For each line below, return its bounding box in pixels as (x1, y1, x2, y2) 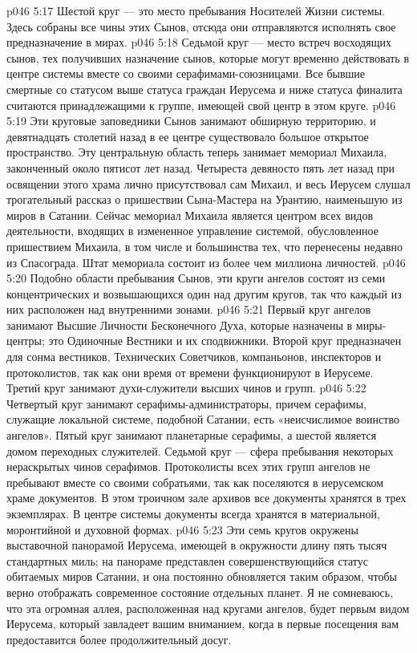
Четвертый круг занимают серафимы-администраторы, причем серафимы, (6, 395, 366, 412)
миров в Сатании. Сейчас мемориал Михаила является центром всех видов (6, 206, 373, 223)
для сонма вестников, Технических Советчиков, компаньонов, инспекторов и (6, 348, 382, 365)
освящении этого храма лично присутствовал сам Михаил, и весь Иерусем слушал (6, 175, 411, 192)
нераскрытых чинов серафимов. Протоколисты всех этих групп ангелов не (6, 458, 370, 475)
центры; (6, 332, 45, 349)
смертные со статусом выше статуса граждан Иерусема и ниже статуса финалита (6, 80, 403, 97)
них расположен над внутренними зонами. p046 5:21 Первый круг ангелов (6, 301, 371, 318)
